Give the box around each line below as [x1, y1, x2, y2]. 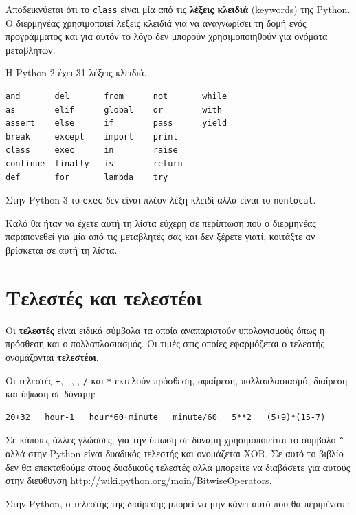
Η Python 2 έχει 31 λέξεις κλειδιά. [5, 65, 147, 80]
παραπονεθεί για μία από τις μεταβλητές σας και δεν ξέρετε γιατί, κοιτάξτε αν [5, 229, 315, 243]
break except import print [5, 131, 178, 142]
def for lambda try [5, 172, 168, 182]
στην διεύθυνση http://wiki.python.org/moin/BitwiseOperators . [5, 473, 272, 487]
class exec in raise [5, 145, 178, 155]
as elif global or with [5, 105, 222, 115]
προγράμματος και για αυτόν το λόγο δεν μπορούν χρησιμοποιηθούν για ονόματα [5, 29, 328, 43]
